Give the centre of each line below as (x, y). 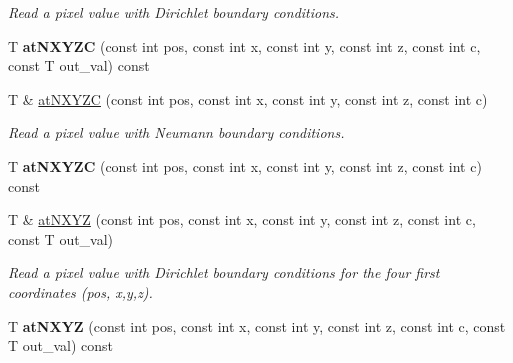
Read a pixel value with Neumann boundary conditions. (176, 132)
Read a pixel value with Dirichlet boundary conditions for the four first (224, 272)
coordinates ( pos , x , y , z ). (80, 291)
